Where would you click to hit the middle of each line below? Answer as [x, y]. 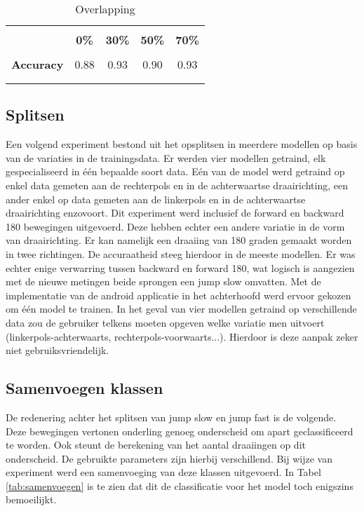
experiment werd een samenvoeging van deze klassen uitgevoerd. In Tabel [163, 472]
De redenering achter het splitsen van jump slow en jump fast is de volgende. [171, 417]
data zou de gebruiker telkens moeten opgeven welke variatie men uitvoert [165, 322]
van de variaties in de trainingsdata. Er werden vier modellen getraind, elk [166, 157]
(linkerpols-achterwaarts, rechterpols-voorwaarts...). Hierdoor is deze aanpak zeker [182, 336]
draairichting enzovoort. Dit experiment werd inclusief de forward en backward [175, 213]
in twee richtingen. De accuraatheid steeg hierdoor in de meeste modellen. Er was [181, 253]
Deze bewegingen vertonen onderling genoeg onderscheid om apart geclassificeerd [180, 431]
